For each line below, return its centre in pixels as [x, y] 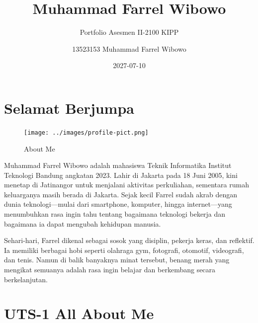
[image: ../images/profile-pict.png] [86, 132]
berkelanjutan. [26, 279]
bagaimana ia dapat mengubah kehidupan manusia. [83, 223]
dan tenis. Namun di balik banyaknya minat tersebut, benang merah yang [117, 260]
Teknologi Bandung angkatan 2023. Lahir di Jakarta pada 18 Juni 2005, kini [121, 175]
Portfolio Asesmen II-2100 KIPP [129, 32]
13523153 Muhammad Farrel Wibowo [129, 48]
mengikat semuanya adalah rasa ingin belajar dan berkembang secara [110, 270]
